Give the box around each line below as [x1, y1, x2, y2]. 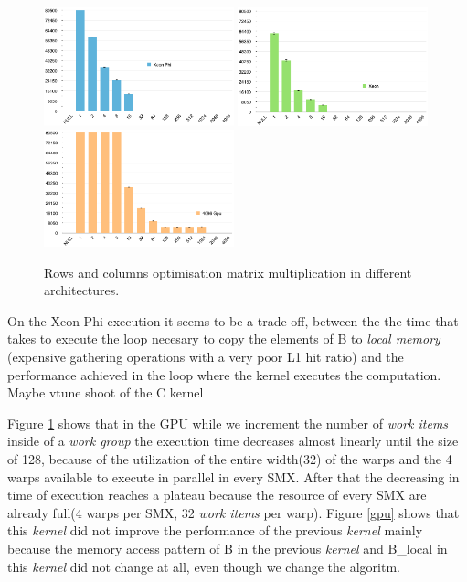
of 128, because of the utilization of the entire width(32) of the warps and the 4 [7, 449, 452, 468]
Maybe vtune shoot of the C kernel [7, 383, 204, 402]
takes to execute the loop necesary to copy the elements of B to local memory [7, 329, 440, 348]
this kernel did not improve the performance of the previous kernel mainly [7, 521, 423, 540]
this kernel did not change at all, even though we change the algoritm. [7, 556, 400, 576]
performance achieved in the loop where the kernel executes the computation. [7, 365, 441, 384]
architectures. [44, 280, 120, 300]
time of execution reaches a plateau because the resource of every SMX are [7, 485, 427, 504]
